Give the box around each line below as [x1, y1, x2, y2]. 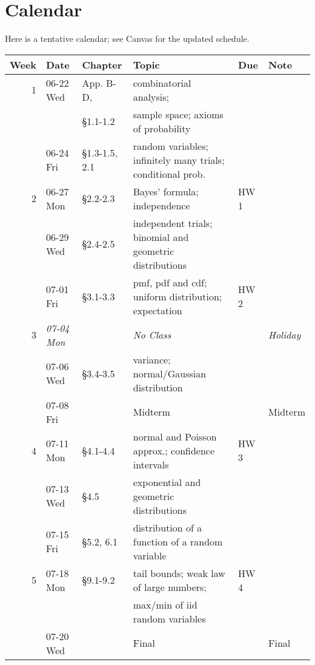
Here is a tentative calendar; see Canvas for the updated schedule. [5, 32, 250, 45]
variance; [133, 352, 171, 366]
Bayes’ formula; [133, 184, 199, 198]
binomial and [133, 229, 189, 244]
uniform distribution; [133, 289, 222, 303]
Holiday [268, 328, 301, 342]
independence [133, 198, 190, 212]
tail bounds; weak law [133, 565, 225, 580]
